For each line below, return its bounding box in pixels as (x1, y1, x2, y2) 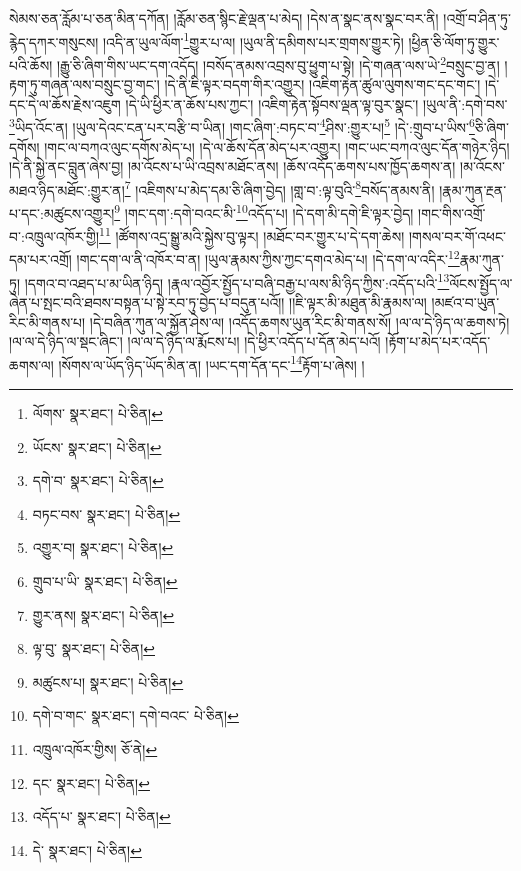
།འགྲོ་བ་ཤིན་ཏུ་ (443, 8, 511, 28)
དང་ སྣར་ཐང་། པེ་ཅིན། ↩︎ (32, 772, 150, 793)
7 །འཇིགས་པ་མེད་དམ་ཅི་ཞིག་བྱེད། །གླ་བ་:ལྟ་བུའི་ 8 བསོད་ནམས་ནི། (124, 176, 435, 200)
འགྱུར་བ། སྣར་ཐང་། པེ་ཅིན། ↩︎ (32, 537, 174, 558)
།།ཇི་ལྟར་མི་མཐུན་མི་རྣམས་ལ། (289, 291, 427, 312)
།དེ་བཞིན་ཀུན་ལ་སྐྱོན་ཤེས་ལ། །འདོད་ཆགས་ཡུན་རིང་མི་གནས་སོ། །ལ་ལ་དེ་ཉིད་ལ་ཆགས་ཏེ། (89, 311, 510, 332)
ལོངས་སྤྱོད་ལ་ (449, 272, 513, 293)
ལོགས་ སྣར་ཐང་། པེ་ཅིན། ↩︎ (32, 403, 163, 423)
